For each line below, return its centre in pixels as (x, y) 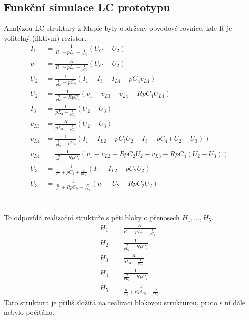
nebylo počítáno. (29, 312)
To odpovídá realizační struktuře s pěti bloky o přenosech (92, 217)
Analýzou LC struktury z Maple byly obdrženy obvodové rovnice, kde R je (118, 28)
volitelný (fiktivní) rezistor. (45, 38)
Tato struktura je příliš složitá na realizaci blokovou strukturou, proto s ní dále (125, 302)
